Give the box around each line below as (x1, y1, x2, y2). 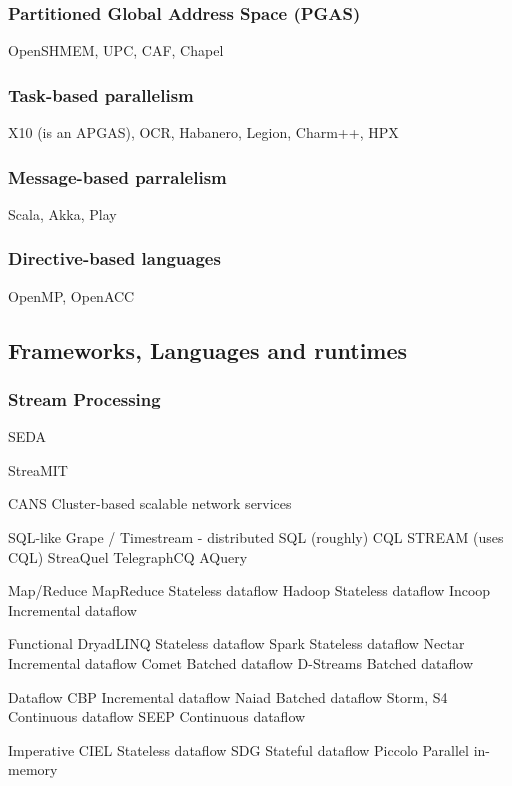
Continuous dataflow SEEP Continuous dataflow (8, 706, 306, 727)
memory (8, 759, 58, 780)
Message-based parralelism (8, 164, 227, 189)
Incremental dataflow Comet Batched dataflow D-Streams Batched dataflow (8, 653, 474, 673)
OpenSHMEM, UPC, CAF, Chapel (8, 40, 224, 61)
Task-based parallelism (8, 82, 194, 107)
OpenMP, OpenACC (8, 285, 135, 306)
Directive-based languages (8, 246, 221, 271)
